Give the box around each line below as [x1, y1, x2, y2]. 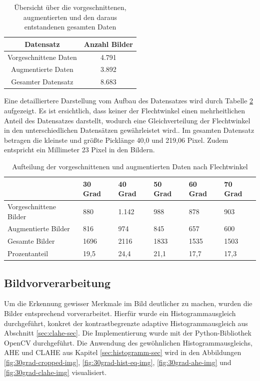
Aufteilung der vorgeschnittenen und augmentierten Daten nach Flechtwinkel [12, 161, 248, 171]
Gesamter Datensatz [11, 76, 73, 87]
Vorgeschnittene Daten [7, 51, 77, 62]
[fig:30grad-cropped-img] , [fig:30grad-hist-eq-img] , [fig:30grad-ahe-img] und [4, 357, 231, 367]
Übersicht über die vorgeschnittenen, [14, 2, 126, 12]
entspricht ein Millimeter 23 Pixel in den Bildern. [4, 144, 155, 155]
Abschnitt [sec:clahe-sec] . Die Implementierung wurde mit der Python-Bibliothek [4, 328, 251, 338]
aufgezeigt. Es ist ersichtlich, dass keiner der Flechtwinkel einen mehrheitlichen [4, 105, 245, 115]
